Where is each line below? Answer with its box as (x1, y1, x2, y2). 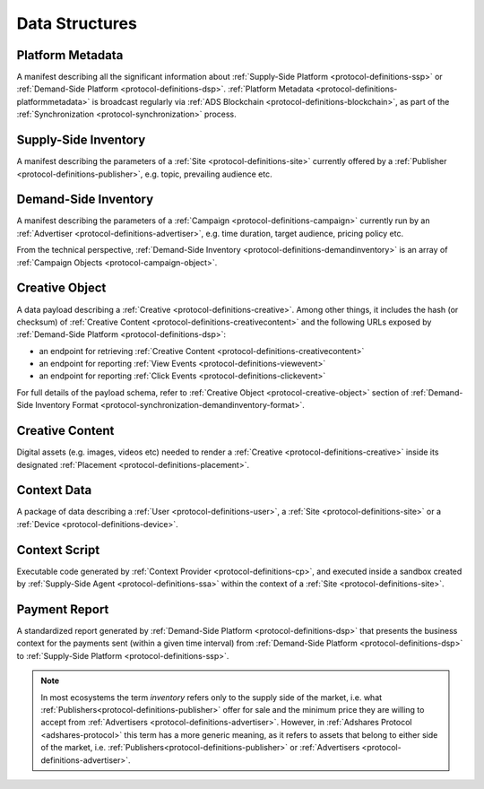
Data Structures (16, 13, 138, 33)
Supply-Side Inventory (16, 133, 146, 148)
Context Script (16, 542, 100, 558)
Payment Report (16, 602, 109, 617)
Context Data (16, 482, 92, 498)
